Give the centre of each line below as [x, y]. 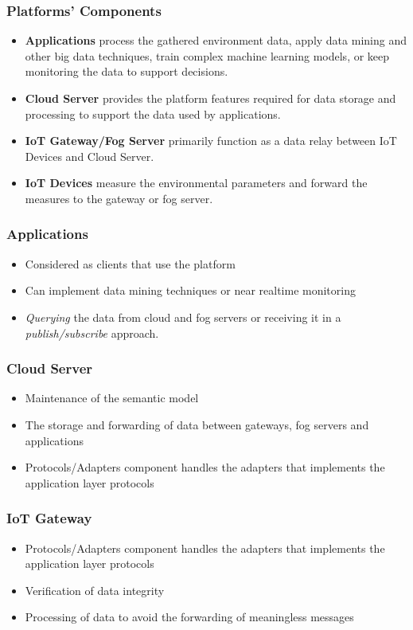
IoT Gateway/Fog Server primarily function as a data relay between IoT [211, 141]
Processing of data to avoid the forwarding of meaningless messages [189, 617]
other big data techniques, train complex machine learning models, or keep [207, 55]
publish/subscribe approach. [92, 333]
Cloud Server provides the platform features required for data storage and [210, 98]
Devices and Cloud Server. [90, 156]
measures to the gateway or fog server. [119, 198]
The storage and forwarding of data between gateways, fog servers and [197, 424]
